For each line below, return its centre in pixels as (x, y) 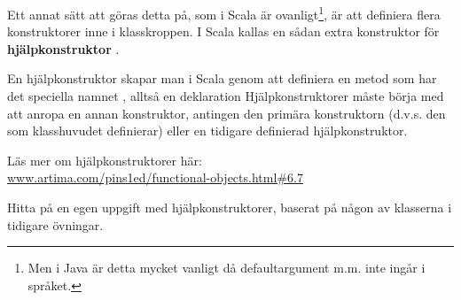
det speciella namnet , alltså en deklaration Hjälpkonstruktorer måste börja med (226, 96)
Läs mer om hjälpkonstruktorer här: (105, 160)
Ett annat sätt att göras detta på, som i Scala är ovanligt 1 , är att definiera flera (224, 13)
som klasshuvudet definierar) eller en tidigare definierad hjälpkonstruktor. (207, 131)
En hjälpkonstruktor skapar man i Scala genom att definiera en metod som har (222, 78)
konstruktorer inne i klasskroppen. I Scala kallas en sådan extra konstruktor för (223, 31)
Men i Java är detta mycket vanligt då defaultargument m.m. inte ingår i (227, 268)
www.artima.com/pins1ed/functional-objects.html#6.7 (155, 177)
